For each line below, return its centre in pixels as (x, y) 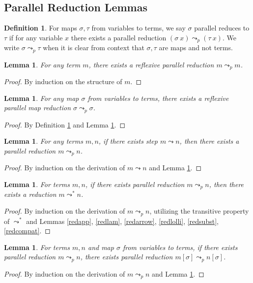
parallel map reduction (37, 108)
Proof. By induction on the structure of (63, 81)
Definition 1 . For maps (41, 28)
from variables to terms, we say (139, 28)
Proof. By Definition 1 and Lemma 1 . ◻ (65, 124)
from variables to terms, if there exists (180, 247)
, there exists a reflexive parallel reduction (151, 64)
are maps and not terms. (196, 47)
